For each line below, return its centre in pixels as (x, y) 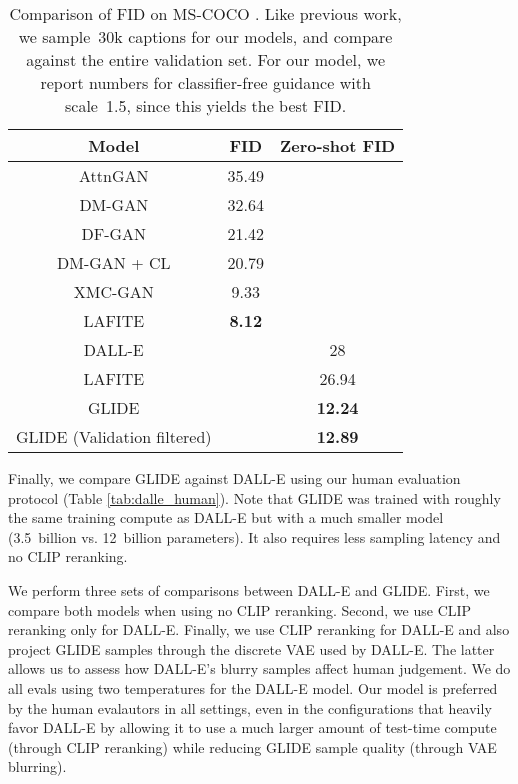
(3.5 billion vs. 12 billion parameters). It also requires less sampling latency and (254, 536)
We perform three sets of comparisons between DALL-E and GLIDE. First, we (249, 589)
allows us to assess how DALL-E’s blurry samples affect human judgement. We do (259, 668)
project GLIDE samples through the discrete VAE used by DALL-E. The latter (251, 648)
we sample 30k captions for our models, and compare (205, 36)
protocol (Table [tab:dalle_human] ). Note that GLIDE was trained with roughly (254, 497)
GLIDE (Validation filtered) (114, 436)
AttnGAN (114, 175)
